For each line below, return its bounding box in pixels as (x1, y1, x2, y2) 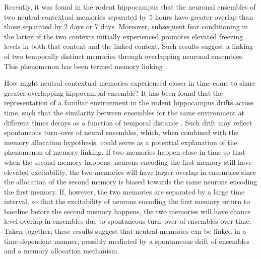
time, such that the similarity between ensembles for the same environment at (4, 107, 244, 117)
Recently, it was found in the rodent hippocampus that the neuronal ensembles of (4, 2, 256, 12)
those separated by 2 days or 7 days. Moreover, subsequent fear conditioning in (4, 21, 248, 32)
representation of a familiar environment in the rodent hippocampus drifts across (4, 97, 254, 108)
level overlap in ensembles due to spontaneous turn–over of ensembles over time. (4, 216, 251, 226)
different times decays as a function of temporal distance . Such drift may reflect (4, 117, 252, 127)
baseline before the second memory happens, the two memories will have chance (4, 206, 251, 216)
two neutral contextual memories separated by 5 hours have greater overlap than (4, 11, 253, 22)
